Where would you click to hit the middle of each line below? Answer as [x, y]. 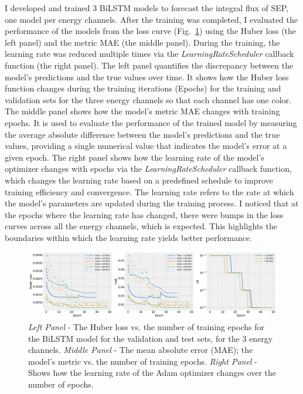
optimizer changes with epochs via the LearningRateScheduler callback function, [148, 169]
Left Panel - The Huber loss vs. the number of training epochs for [146, 326]
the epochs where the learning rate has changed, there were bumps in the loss [144, 214]
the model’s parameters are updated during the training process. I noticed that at [152, 203]
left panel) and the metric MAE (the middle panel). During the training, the [142, 42]
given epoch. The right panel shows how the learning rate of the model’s [135, 157]
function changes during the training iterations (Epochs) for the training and [143, 88]
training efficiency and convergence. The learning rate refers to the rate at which [149, 191]
